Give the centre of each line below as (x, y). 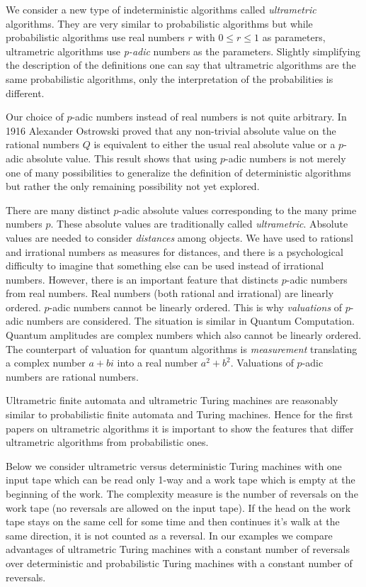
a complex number (46, 363)
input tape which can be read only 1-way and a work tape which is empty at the (181, 480)
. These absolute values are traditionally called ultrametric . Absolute (199, 224)
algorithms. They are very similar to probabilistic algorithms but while (159, 23)
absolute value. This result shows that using (122, 158)
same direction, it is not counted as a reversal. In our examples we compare (169, 535)
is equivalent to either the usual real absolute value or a (215, 144)
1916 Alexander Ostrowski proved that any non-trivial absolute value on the (171, 130)
